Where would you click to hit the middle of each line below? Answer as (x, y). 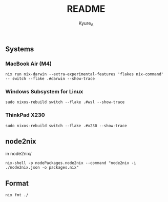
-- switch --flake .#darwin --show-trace (50, 79)
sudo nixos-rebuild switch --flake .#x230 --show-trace (66, 126)
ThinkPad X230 (25, 115)
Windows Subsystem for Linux (44, 91)
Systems (20, 49)
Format (17, 183)
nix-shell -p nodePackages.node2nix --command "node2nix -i (71, 163)
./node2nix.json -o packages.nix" (42, 168)
